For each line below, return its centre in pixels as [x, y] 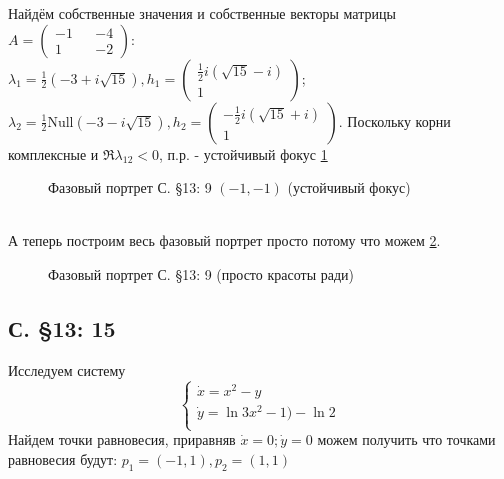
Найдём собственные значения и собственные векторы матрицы [202, 13]
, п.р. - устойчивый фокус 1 [243, 153]
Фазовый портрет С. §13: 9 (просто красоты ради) [201, 273]
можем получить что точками [406, 439]
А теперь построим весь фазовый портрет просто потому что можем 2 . [224, 240]
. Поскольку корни [394, 120]
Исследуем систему [67, 369]
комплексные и [53, 153]
